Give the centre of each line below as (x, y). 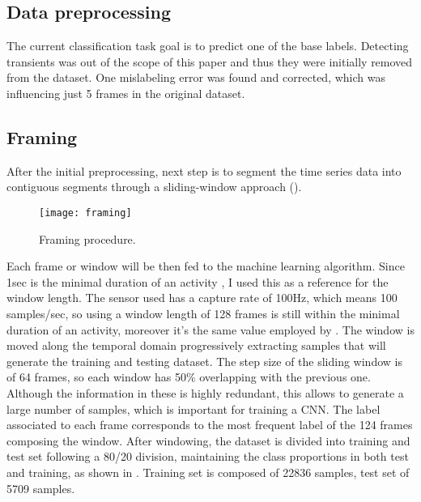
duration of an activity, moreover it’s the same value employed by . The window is (210, 329)
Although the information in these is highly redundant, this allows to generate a (205, 392)
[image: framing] (85, 213)
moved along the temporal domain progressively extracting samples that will (196, 345)
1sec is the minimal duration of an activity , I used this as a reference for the (198, 281)
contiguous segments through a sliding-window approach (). (154, 187)
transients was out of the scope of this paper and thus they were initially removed (210, 61)
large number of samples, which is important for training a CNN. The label (193, 408)
